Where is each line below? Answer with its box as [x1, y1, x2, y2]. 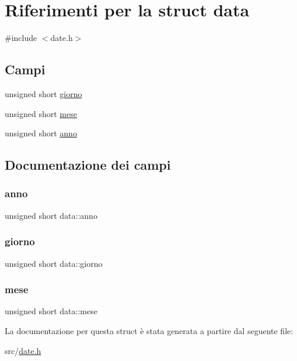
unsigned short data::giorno [5, 257, 103, 269]
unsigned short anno [5, 127, 77, 139]
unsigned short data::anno [5, 209, 97, 221]
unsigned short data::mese [5, 305, 97, 317]
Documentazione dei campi [5, 156, 171, 174]
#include [5, 32, 37, 44]
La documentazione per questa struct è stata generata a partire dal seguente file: [5, 324, 293, 336]
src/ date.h [5, 344, 41, 356]
